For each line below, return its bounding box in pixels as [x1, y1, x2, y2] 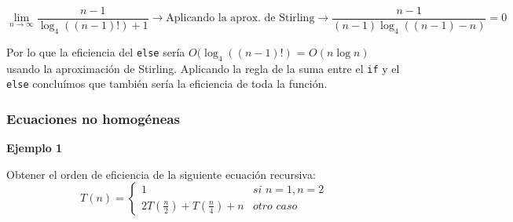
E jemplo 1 [6, 140, 63, 156]
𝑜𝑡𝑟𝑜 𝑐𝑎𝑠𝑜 [252, 200, 298, 212]
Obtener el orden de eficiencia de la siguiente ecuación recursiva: [6, 166, 316, 182]
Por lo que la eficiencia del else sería [6, 43, 185, 60]
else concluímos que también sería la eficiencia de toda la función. [6, 75, 328, 92]
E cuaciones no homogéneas [6, 108, 180, 128]
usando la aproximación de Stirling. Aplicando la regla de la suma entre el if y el [6, 60, 400, 76]
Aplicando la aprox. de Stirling [166, 13, 315, 24]
